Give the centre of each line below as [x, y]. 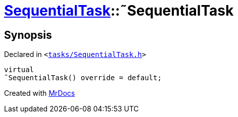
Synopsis [28, 35]
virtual [19, 70]
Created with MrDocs [40, 93]
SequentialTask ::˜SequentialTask [119, 11]
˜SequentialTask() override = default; [83, 78]
